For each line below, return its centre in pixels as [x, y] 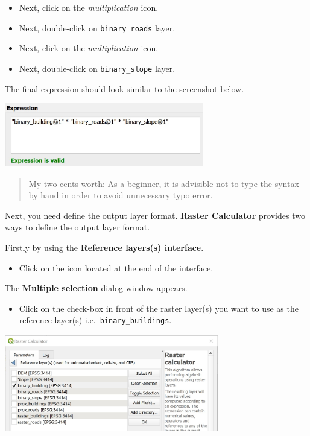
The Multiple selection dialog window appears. [96, 288]
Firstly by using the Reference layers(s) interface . [104, 248]
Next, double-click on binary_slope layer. [97, 68]
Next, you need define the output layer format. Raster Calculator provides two [155, 215]
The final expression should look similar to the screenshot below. [125, 88]
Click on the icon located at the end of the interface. [116, 267]
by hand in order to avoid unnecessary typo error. [121, 195]
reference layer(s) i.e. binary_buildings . [95, 320]
